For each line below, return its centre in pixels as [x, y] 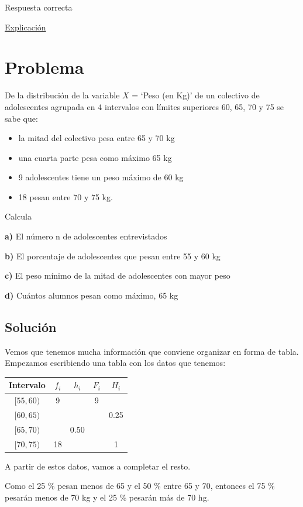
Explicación [25, 27]
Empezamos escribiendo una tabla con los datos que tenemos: [115, 363]
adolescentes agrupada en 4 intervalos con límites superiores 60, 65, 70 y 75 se [144, 106]
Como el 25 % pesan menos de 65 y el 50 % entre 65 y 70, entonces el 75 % [140, 486]
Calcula [18, 216]
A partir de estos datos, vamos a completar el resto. [98, 466]
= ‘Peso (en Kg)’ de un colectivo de [196, 95]
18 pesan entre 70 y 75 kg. [66, 196]
